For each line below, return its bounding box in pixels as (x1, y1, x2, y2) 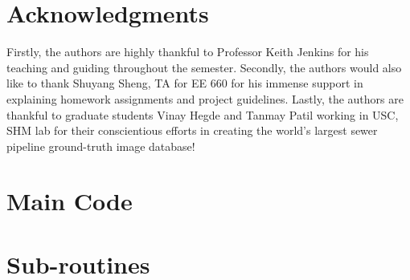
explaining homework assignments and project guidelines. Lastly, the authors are (6, 90, 404, 107)
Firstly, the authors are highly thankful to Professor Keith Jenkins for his (6, 43, 369, 60)
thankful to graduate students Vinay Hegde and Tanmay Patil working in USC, (6, 106, 399, 123)
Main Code (6, 185, 133, 217)
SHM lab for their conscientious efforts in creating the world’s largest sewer (6, 122, 378, 139)
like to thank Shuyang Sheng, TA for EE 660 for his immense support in (6, 75, 363, 91)
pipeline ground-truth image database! (6, 137, 195, 154)
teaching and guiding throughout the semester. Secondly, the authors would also (6, 59, 402, 75)
